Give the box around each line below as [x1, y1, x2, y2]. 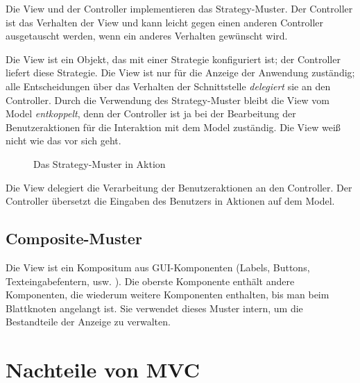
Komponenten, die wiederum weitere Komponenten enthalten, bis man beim [6, 287, 329, 302]
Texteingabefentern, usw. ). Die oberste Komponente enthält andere [6, 273, 295, 288]
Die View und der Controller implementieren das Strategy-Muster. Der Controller [6, 1, 353, 15]
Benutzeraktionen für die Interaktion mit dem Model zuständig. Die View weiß [6, 119, 341, 134]
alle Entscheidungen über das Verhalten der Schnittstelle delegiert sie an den [6, 78, 331, 93]
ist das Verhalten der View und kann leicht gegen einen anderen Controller [6, 15, 324, 29]
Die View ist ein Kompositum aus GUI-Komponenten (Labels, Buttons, [6, 259, 310, 274]
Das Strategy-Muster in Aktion [33, 156, 166, 171]
